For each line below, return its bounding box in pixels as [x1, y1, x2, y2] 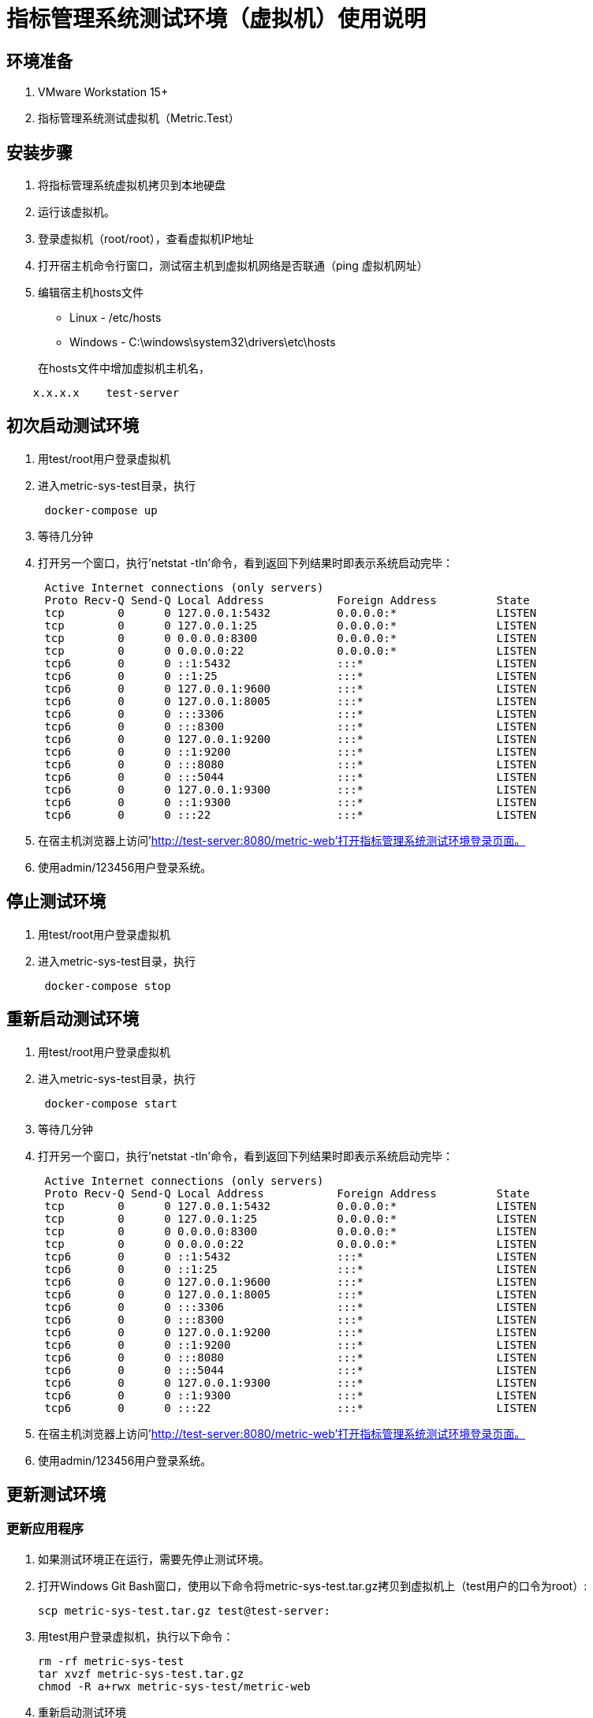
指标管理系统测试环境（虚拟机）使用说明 [6, 6, 427, 32]
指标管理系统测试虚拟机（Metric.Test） [38, 111, 240, 125]
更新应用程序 [6, 1521, 84, 1537]
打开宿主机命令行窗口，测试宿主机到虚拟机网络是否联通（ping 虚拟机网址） [38, 259, 428, 273]
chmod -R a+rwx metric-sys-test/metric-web [38, 1679, 311, 1693]
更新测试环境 [6, 1484, 106, 1504]
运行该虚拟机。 [38, 205, 115, 219]
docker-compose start [44, 1096, 178, 1110]
